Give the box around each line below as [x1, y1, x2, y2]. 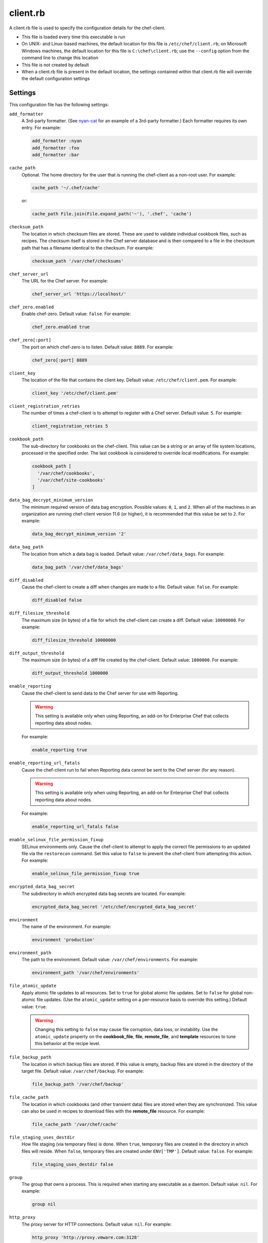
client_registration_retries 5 [32, 423, 109, 429]
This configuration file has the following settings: [9, 102, 109, 108]
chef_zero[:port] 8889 [32, 357, 87, 363]
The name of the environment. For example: [21, 924, 111, 929]
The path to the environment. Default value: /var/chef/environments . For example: [21, 957, 199, 963]
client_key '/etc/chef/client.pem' [32, 390, 119, 396]
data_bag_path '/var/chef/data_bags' [32, 564, 124, 570]
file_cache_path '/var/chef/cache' [32, 1121, 119, 1127]
